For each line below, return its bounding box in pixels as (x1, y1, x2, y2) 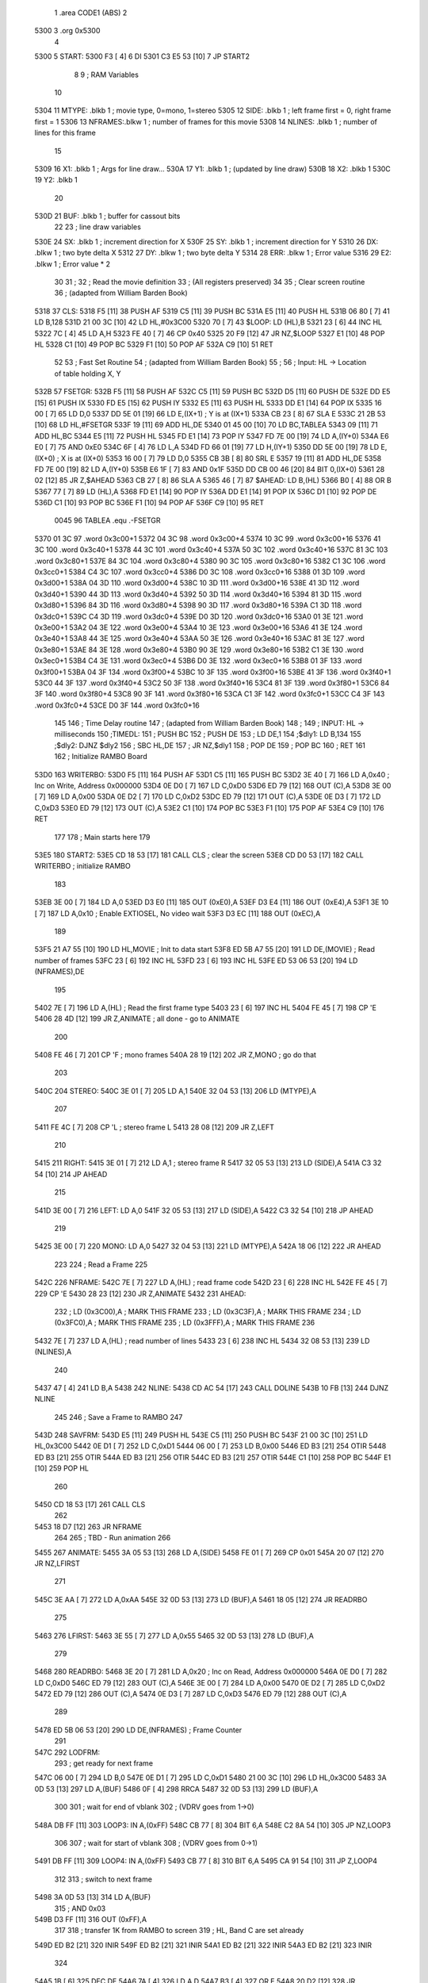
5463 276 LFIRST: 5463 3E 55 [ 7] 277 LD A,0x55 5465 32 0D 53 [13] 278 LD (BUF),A (34, 1631, 315, 1640)
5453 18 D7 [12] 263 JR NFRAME (34, 1521, 143, 1531)
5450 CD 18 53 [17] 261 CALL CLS (34, 1500, 146, 1509)
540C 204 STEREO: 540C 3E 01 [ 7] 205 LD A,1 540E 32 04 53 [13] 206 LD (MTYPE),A (34, 1086, 317, 1095)
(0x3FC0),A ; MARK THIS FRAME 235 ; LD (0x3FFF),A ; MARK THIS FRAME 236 (54, 1318, 315, 1328)
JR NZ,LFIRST (34, 1559, 81, 1568)
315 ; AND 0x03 (54, 1904, 106, 1913)
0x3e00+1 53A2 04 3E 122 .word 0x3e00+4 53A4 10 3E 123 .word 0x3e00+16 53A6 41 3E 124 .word (34, 623, 363, 632)
